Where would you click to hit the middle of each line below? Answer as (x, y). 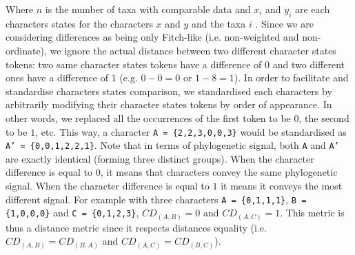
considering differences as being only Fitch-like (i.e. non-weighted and (152, 37)
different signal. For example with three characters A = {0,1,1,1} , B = (156, 199)
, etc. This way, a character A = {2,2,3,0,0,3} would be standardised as (191, 131)
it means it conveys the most (282, 186)
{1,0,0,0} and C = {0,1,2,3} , (72, 213)
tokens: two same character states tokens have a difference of (134, 64)
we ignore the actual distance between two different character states (193, 50)
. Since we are (284, 23)
